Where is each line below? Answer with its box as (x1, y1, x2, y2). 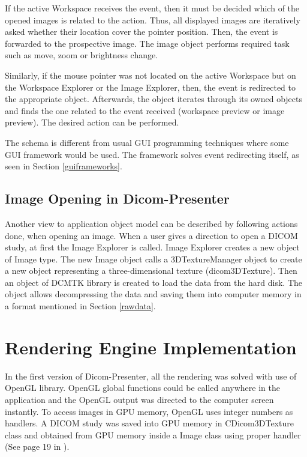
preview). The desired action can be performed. (5, 116, 179, 129)
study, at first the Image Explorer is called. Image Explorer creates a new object (5, 241, 300, 253)
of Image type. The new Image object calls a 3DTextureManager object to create (5, 252, 302, 265)
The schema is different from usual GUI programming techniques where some (5, 136, 289, 148)
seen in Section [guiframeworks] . (5, 160, 122, 172)
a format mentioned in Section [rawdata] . (5, 300, 156, 312)
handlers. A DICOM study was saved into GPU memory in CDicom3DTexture (5, 417, 294, 429)
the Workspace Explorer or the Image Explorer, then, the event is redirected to (5, 80, 296, 93)
